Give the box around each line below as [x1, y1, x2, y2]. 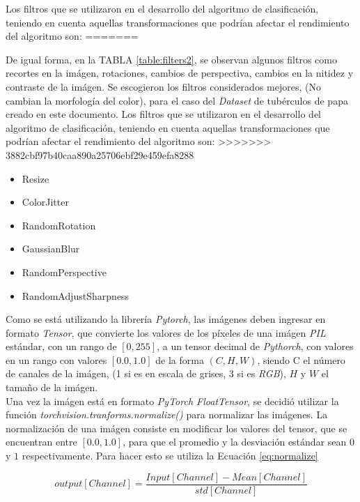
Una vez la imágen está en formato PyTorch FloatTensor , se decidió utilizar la [6, 393, 339, 408]
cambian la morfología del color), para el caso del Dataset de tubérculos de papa [6, 93, 348, 107]
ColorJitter [22, 195, 69, 209]
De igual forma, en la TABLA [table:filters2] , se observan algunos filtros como [6, 52, 337, 66]
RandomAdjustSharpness [22, 288, 130, 303]
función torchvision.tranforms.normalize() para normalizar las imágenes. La [6, 407, 328, 422]
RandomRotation [22, 218, 96, 232]
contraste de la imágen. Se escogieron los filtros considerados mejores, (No [6, 79, 321, 93]
